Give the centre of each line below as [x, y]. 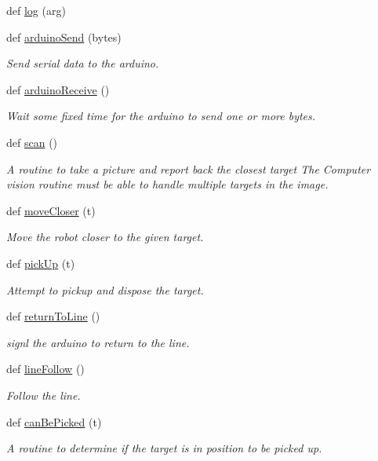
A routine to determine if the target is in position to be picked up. [164, 448]
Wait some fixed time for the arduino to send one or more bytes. [161, 116]
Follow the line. [44, 395]
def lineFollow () [45, 369]
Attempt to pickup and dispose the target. [105, 289]
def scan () [32, 142]
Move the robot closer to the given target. [105, 237]
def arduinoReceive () [58, 89]
